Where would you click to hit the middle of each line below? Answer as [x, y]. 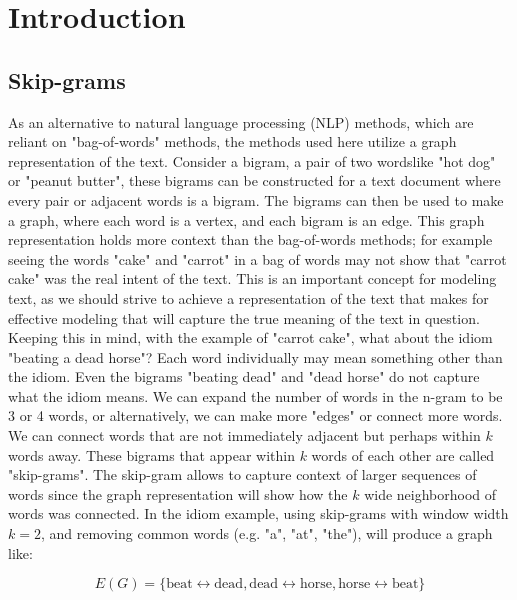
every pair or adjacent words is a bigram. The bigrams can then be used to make [256, 199]
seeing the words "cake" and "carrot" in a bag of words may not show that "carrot [257, 258]
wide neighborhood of [430, 493]
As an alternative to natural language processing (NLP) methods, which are [241, 121]
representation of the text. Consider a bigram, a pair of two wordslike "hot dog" [252, 160]
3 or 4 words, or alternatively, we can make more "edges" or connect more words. [255, 415]
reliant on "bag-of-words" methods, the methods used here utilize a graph [232, 141]
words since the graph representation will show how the [178, 493]
